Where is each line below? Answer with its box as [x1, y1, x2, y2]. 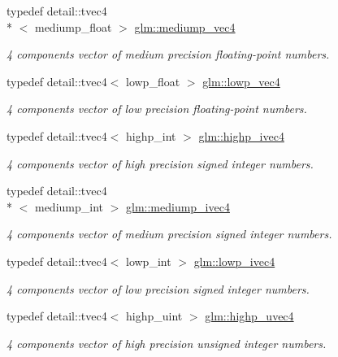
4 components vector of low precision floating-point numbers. [6, 100, 307, 117]
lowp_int [126, 252, 171, 269]
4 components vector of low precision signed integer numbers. [6, 280, 310, 297]
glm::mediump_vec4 [134, 18, 236, 35]
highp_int [126, 127, 176, 144]
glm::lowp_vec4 [202, 72, 280, 89]
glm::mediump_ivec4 [126, 198, 230, 215]
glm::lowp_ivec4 [193, 252, 275, 269]
